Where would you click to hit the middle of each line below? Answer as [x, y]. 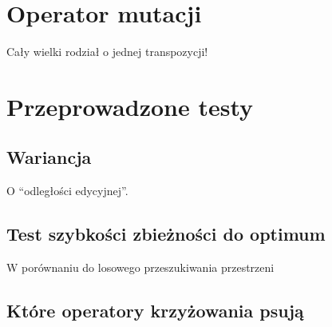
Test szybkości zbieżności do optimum [166, 234]
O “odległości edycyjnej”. [67, 191]
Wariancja [49, 157]
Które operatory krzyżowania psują [155, 311]
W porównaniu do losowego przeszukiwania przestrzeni [140, 267]
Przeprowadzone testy [130, 106]
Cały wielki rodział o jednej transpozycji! [107, 52]
